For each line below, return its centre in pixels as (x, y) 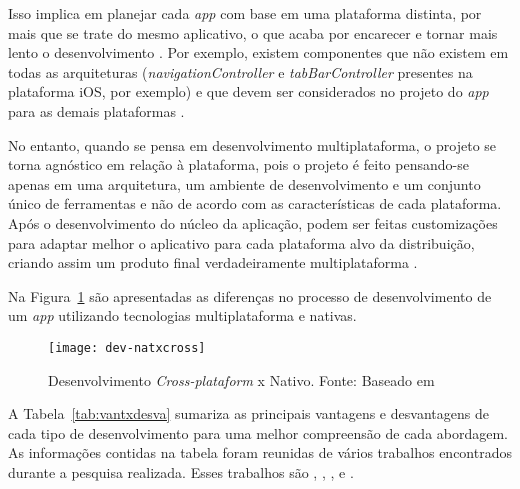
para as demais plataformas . (96, 110)
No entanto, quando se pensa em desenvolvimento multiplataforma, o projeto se (252, 144)
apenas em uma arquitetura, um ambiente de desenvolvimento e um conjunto (244, 183)
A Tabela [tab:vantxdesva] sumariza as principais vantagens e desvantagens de (248, 413)
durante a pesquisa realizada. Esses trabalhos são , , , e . (181, 471)
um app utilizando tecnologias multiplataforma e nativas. (182, 315)
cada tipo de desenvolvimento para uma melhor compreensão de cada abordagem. (258, 432)
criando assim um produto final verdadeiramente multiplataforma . (213, 262)
